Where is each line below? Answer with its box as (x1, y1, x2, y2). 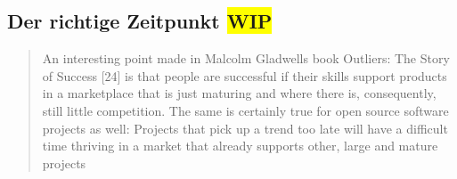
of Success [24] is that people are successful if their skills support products (42, 66, 447, 85)
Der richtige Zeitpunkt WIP (7, 7, 273, 35)
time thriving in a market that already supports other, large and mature (42, 136, 438, 155)
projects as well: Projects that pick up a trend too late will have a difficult (42, 118, 448, 137)
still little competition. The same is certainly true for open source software (42, 101, 449, 119)
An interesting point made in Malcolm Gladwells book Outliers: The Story (42, 49, 450, 68)
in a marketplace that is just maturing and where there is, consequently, (42, 84, 437, 102)
